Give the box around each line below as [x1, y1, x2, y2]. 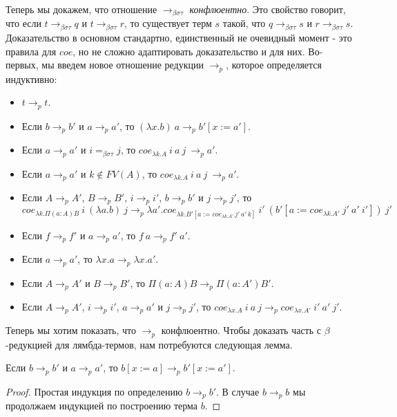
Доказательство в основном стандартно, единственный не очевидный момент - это [6, 30, 352, 44]
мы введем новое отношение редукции [41, 57, 204, 72]
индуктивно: [6, 71, 57, 86]
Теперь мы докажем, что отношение [6, 2, 157, 16]
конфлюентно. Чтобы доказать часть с [161, 323, 321, 337]
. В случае [216, 384, 260, 398]
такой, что [222, 16, 266, 30]
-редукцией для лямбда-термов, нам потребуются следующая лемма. [6, 337, 293, 351]
